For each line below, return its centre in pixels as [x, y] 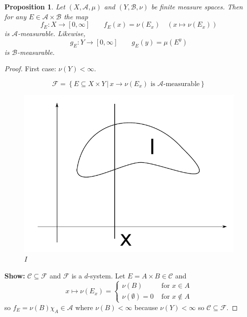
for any [16, 16]
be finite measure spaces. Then [197, 6]
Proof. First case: [30, 68]
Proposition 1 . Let [35, 6]
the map [76, 16]
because [146, 307]
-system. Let [107, 275]
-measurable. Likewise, [52, 33]
